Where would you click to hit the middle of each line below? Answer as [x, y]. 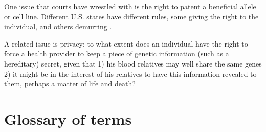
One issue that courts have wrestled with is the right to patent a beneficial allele [130, 6]
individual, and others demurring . [58, 26]
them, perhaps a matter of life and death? [70, 84]
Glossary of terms [68, 118]
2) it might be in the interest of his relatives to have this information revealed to [130, 73]
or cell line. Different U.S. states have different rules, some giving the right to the [131, 16]
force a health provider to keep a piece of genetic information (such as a [117, 53]
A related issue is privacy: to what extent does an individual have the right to [126, 43]
